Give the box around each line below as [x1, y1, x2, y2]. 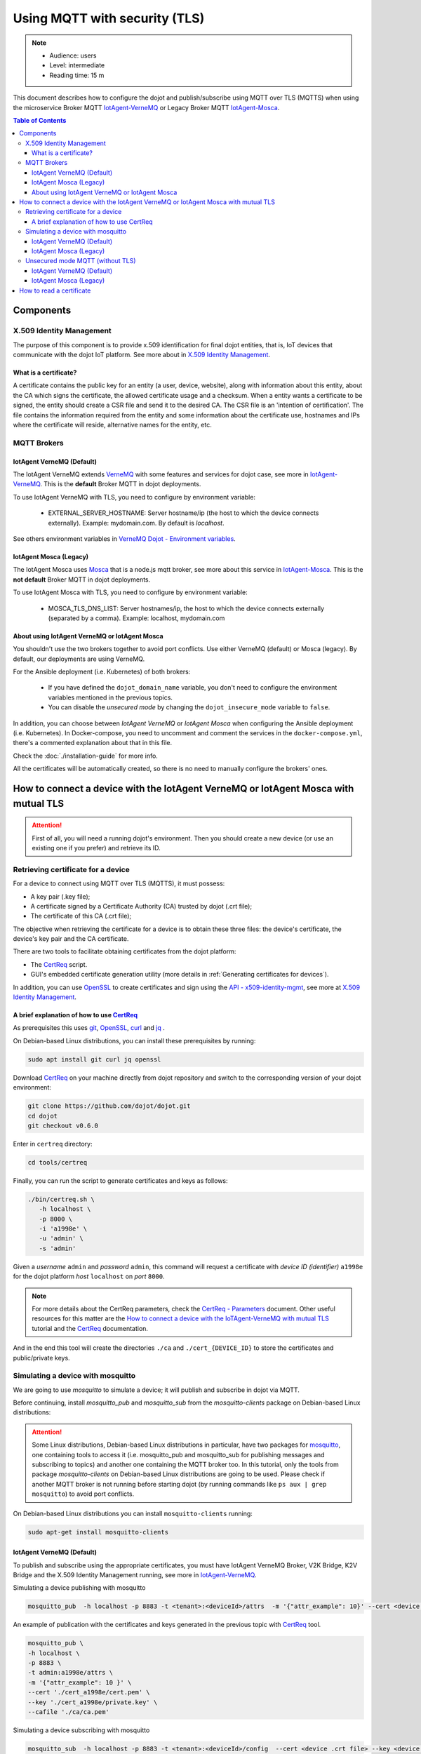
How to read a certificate [19, 286, 91, 295]
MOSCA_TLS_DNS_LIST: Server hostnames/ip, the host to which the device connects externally [48, 604, 325, 612]
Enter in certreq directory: [13, 1139, 93, 1148]
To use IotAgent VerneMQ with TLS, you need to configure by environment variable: [13, 493, 256, 501]
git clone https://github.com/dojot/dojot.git [27, 1102, 191, 1110]
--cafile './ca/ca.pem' [27, 1708, 110, 1716]
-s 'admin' [39, 1244, 76, 1252]
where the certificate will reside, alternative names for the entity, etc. [13, 421, 212, 429]
